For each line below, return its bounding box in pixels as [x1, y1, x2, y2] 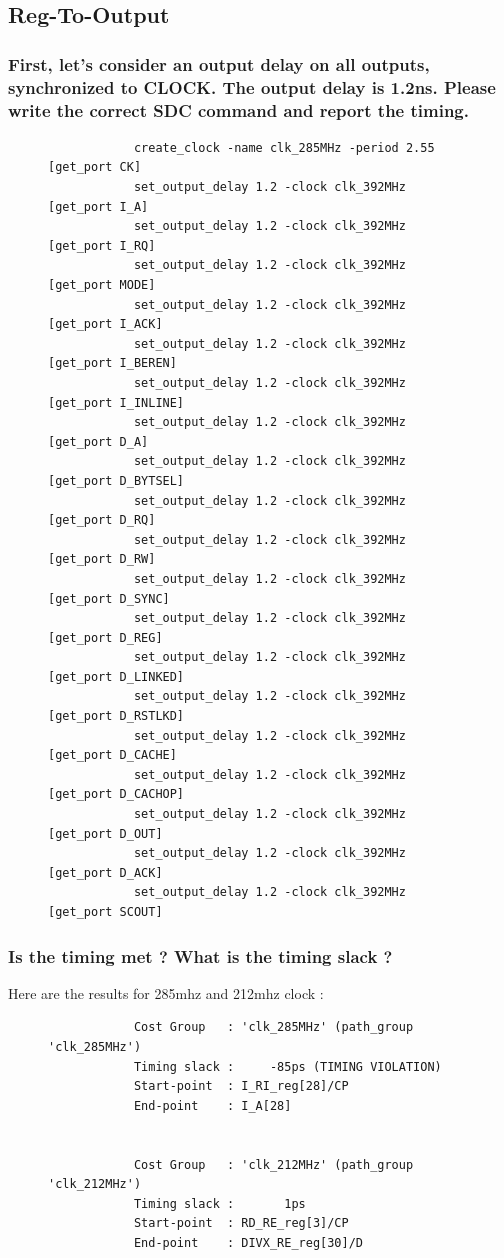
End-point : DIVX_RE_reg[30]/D [133, 1235, 363, 1250]
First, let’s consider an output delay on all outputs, [8, 51, 430, 76]
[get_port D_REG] [48, 630, 163, 645]
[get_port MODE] [48, 278, 156, 292]
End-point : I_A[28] [133, 1098, 292, 1113]
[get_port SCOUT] [48, 905, 163, 919]
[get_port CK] [48, 160, 142, 175]
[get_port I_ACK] [48, 317, 163, 332]
